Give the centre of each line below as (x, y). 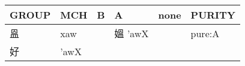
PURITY (213, 15)
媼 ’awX (132, 33)
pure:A (205, 33)
